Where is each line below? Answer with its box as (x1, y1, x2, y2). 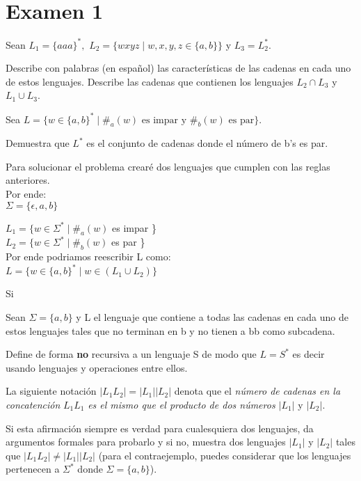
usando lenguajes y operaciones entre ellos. (6, 360, 188, 374)
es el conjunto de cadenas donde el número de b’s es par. (86, 136, 328, 150)
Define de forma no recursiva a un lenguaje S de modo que (6, 347, 257, 361)
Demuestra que (6, 136, 70, 150)
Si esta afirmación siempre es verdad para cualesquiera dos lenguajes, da (6, 420, 314, 435)
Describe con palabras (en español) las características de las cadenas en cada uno (6, 61, 351, 75)
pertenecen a (6, 462, 60, 476)
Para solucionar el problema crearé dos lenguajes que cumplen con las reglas (6, 159, 330, 173)
